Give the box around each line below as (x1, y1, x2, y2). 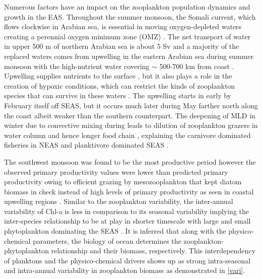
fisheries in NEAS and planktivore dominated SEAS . (4, 139, 169, 150)
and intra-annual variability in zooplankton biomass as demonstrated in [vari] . (4, 265, 245, 275)
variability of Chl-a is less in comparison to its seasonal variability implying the (4, 205, 249, 216)
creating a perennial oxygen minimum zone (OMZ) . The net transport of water (4, 31, 251, 41)
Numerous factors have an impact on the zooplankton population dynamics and (4, 2, 250, 12)
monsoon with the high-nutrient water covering (4, 60, 150, 71)
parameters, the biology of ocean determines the (33, 235, 181, 246)
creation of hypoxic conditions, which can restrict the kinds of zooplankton (4, 80, 235, 91)
